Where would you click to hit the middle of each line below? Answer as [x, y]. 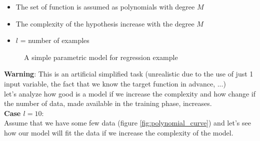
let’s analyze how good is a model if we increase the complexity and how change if [130, 93]
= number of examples [55, 40]
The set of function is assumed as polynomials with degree [105, 6]
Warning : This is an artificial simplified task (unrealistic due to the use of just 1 [129, 74]
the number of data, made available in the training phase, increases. [108, 103]
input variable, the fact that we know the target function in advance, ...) [115, 83]
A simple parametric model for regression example [101, 57]
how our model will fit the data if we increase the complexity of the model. [119, 132]
